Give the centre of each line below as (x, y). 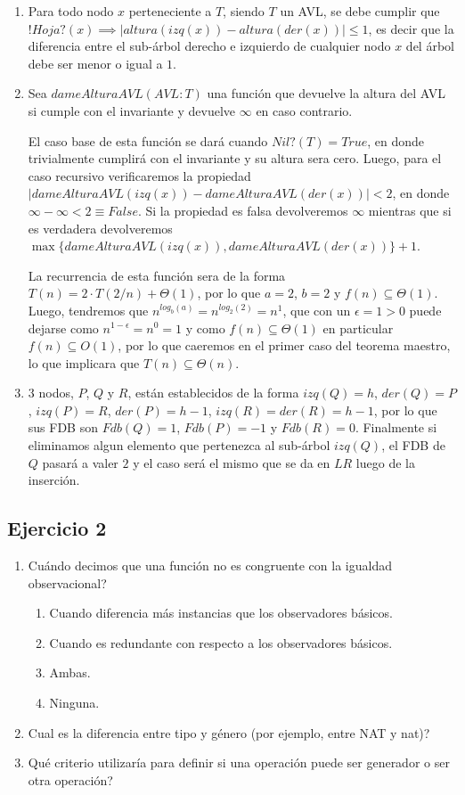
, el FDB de (413, 445)
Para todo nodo (71, 11)
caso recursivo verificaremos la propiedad (139, 175)
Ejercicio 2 (57, 528)
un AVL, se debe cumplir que (360, 11)
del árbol (430, 46)
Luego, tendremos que (88, 310)
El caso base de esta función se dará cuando (148, 140)
